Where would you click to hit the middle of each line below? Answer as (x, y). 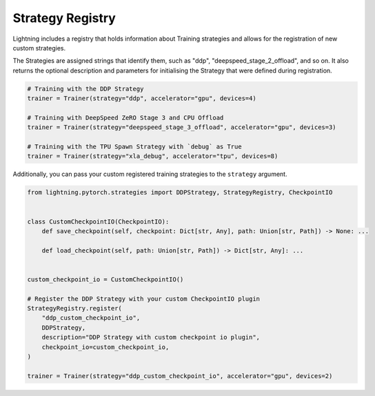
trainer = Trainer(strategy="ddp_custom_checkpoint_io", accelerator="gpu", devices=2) (180, 376)
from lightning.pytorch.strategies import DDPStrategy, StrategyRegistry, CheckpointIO (180, 192)
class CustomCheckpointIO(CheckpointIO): (98, 221)
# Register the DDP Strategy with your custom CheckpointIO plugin (144, 299)
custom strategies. (39, 48)
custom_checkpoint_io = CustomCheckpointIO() (105, 279)
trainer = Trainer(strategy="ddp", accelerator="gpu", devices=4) (142, 99)
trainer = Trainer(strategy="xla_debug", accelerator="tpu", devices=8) (153, 156)
